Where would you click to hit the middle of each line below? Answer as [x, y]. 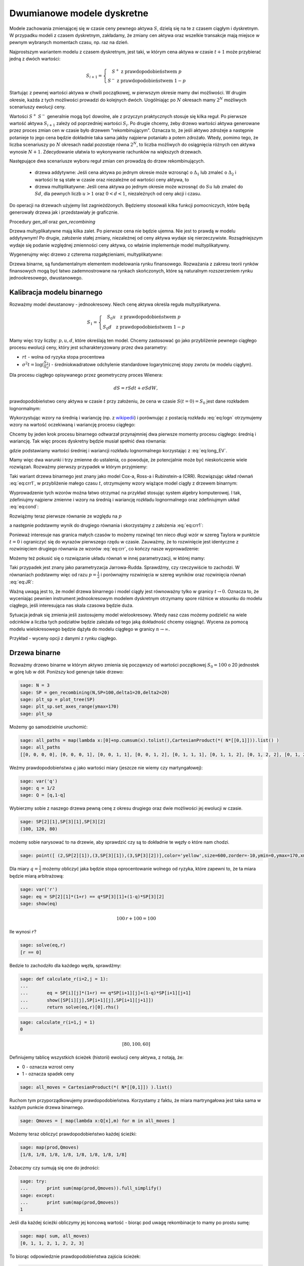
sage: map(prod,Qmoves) [50, 1148]
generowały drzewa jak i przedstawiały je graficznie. [64, 212]
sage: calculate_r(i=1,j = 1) [58, 1022]
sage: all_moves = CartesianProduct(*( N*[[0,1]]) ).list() [96, 1087]
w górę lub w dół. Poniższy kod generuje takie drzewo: [67, 672]
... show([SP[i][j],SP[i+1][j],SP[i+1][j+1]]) [87, 1000]
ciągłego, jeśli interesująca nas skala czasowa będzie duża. [71, 606]
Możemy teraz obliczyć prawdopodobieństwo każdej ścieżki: [73, 1134]
